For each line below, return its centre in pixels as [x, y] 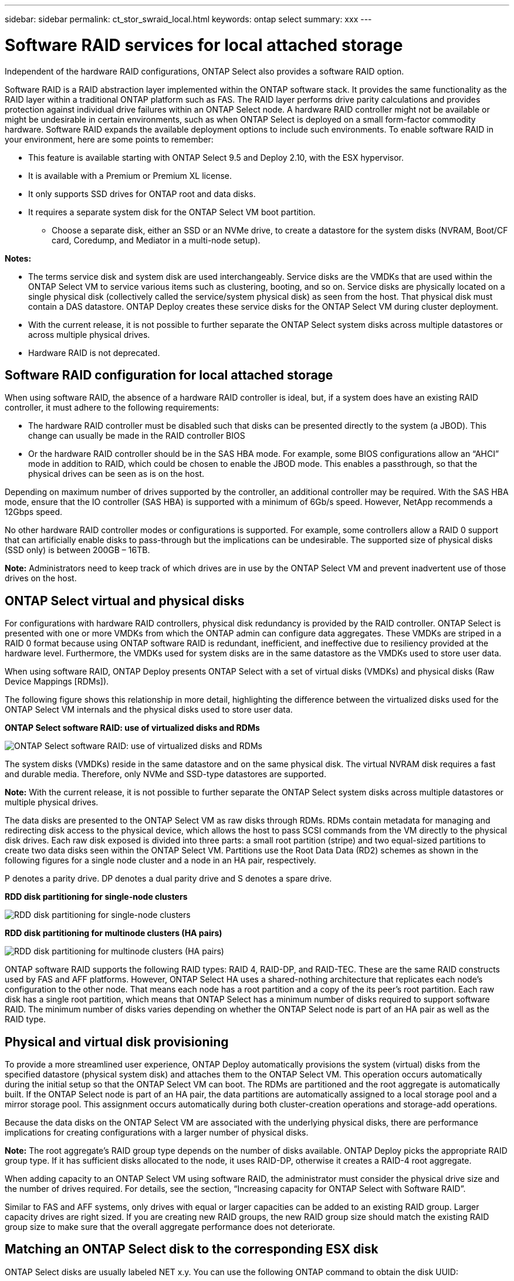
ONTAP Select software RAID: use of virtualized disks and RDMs [132, 728]
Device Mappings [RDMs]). [57, 682]
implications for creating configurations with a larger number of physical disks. [157, 1133]
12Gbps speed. [34, 512]
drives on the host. [41, 578]
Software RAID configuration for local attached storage [169, 375]
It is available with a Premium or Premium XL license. [130, 175]
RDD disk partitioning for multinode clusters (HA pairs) [114, 933]
